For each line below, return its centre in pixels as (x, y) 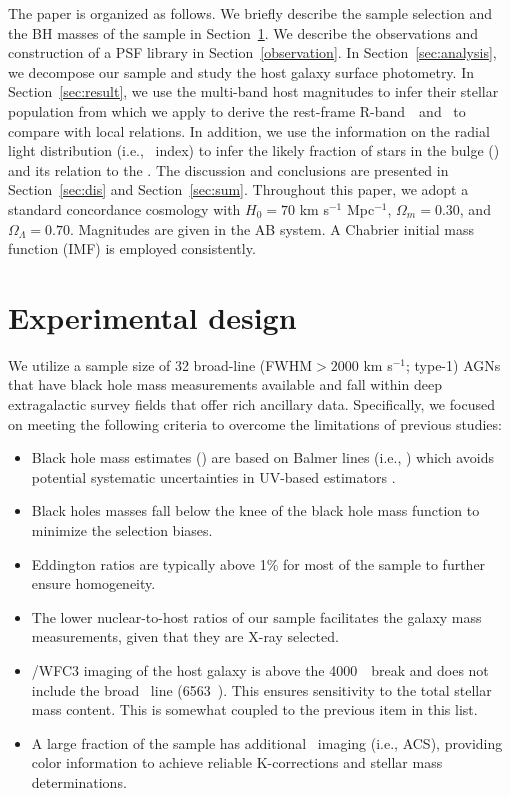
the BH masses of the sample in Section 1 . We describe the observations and (243, 32)
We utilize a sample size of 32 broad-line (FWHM (160, 364)
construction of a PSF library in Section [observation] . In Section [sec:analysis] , (252, 52)
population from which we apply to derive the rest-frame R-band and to (237, 110)
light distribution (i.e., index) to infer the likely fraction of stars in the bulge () (254, 150)
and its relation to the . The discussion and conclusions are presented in (228, 169)
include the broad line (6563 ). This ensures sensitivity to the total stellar (261, 689)
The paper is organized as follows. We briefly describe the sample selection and (250, 13)
